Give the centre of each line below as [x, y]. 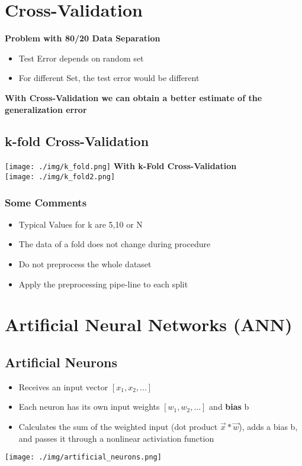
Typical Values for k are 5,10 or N [81, 224]
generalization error [46, 109]
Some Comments [46, 202]
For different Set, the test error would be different [109, 78]
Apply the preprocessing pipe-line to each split [103, 284]
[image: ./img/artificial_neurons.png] [83, 457]
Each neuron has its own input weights [89, 407]
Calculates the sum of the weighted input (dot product [118, 426]
